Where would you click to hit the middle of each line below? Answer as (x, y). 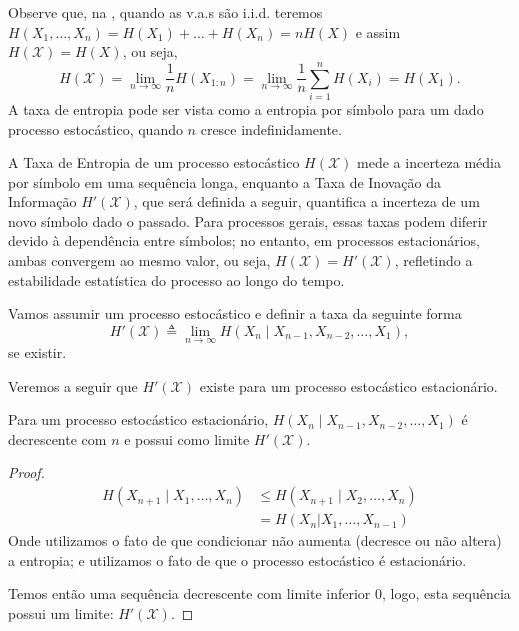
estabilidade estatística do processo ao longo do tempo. (176, 279)
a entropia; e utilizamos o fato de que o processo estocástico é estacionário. (237, 559)
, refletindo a (433, 260)
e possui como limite (187, 438)
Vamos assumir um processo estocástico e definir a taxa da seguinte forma (235, 313)
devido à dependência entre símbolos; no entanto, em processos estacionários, (244, 240)
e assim (378, 31)
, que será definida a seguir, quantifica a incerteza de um (306, 201)
